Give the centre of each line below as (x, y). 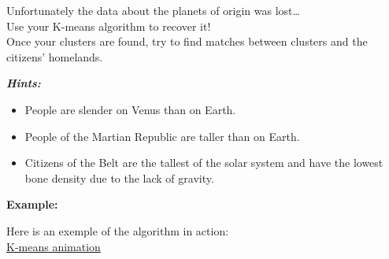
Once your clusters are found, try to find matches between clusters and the (187, 41)
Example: (32, 204)
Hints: (24, 83)
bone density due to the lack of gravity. (119, 178)
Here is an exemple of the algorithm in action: (118, 230)
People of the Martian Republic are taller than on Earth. (162, 136)
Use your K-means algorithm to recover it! (109, 26)
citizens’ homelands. (55, 56)
